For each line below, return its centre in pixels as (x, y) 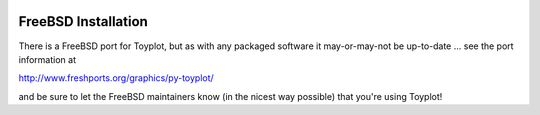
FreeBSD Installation (83, 21)
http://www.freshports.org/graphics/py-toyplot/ (116, 78)
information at (47, 59)
